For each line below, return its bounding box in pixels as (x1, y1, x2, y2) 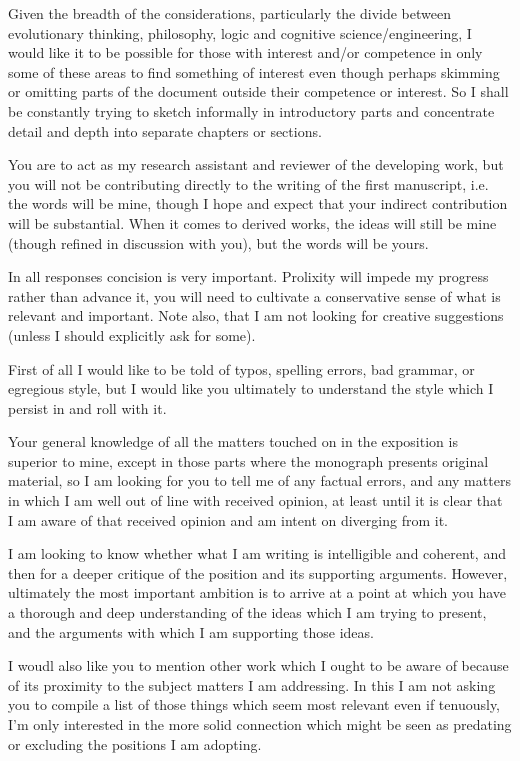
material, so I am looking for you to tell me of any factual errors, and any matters (8, 470, 511, 491)
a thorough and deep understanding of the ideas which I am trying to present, (8, 602, 487, 623)
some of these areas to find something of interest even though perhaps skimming (8, 61, 500, 82)
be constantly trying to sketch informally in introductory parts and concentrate (8, 100, 495, 121)
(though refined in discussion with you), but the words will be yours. (8, 232, 429, 253)
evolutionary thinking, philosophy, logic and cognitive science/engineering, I (8, 22, 472, 43)
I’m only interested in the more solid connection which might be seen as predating (8, 714, 512, 734)
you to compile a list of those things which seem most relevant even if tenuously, (8, 694, 501, 715)
